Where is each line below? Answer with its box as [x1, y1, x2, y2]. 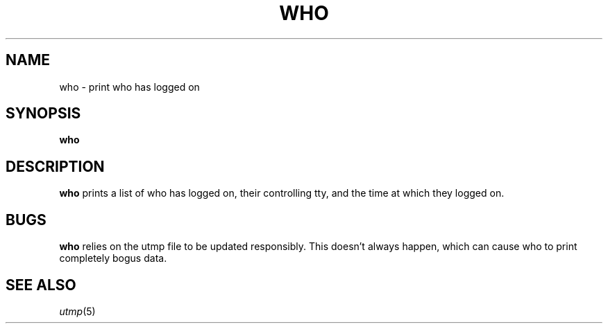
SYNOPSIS [6, 105, 81, 123]
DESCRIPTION [6, 157, 105, 175]
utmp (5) [59, 305, 96, 317]
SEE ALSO [6, 276, 76, 294]
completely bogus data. [59, 252, 167, 265]
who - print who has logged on [59, 80, 200, 93]
